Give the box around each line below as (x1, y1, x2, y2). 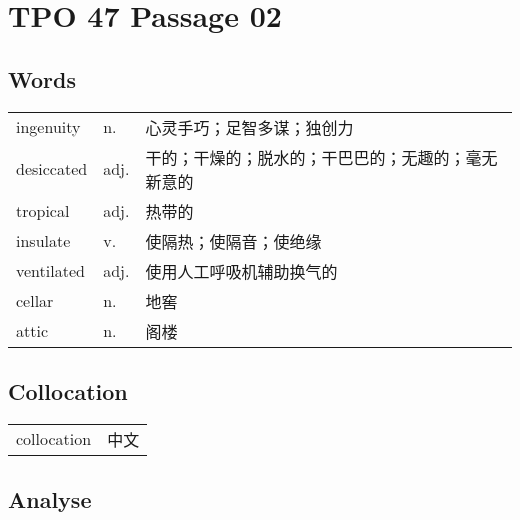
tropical (16, 199, 70, 223)
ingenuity (16, 115, 81, 139)
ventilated (16, 259, 85, 283)
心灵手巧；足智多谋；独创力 (145, 115, 354, 139)
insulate (16, 229, 71, 253)
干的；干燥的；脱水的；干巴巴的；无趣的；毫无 (145, 145, 498, 169)
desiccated (16, 157, 88, 181)
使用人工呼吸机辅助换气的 (145, 259, 338, 283)
